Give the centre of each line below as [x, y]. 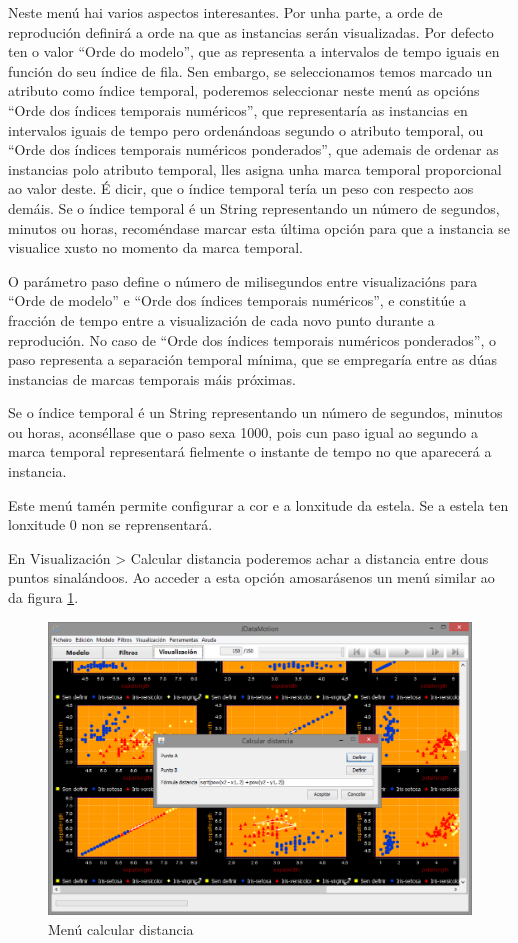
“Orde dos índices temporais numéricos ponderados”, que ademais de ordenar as [253, 149]
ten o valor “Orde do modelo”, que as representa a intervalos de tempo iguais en [254, 51]
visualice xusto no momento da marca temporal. [155, 247]
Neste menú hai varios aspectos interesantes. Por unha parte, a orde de [225, 12]
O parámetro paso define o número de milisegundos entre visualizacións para [243, 280]
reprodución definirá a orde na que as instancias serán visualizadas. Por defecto [251, 31]
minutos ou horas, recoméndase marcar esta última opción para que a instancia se [259, 227]
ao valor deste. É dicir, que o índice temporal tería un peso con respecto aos [241, 188]
